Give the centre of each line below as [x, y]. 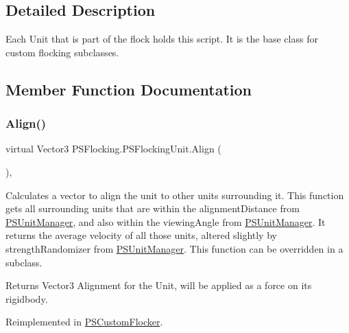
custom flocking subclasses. [62, 52]
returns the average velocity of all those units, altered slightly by [141, 235]
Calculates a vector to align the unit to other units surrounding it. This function [175, 195]
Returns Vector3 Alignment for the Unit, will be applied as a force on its [159, 285]
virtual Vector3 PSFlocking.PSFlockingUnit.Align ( [113, 149]
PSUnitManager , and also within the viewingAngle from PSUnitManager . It [166, 221]
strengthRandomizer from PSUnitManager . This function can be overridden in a [174, 248]
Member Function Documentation [129, 89]
